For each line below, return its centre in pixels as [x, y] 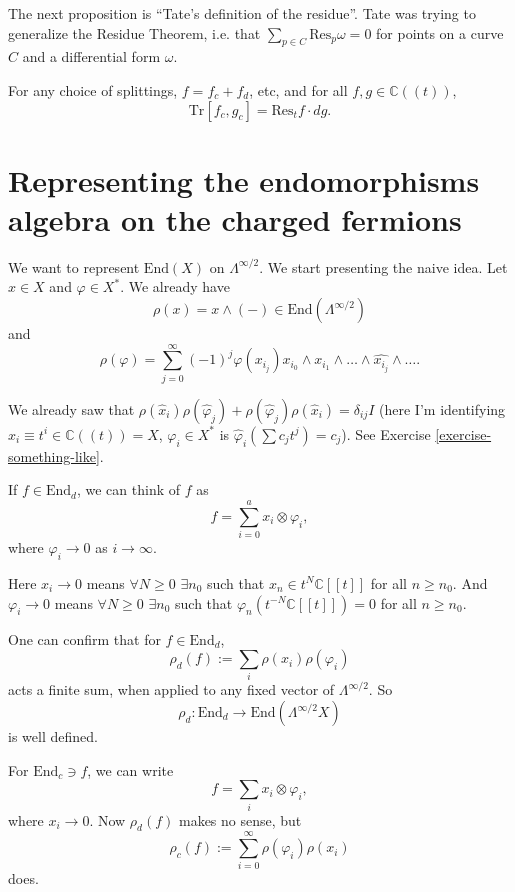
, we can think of [128, 489]
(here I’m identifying [442, 408]
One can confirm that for [84, 638]
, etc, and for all [298, 89]
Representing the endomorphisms [244, 179]
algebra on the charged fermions [235, 218]
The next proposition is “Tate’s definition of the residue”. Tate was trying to [242, 13]
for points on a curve [440, 32]
